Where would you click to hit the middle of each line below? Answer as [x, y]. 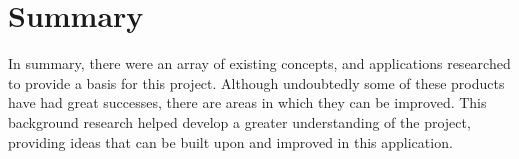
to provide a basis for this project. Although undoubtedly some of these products [256, 82]
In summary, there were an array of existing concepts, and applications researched [259, 63]
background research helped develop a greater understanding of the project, [239, 121]
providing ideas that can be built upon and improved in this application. [230, 141]
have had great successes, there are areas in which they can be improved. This [247, 102]
